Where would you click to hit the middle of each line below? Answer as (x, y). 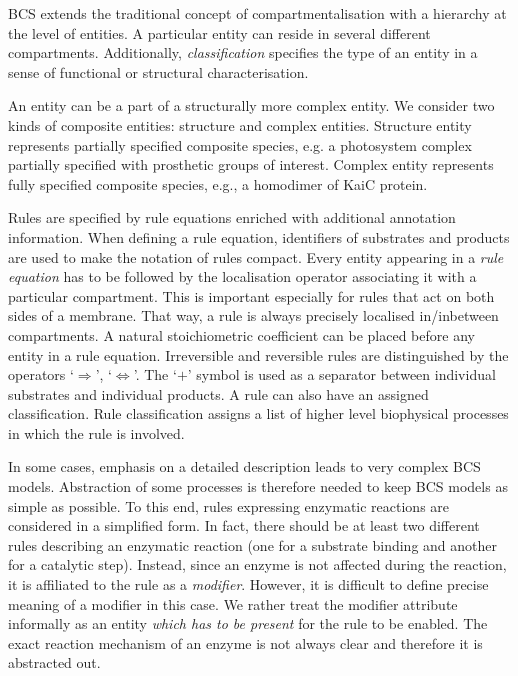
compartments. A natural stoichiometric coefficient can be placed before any (241, 334)
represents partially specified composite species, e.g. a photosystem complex (240, 144)
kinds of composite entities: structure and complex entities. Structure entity (240, 124)
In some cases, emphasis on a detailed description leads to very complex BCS (244, 466)
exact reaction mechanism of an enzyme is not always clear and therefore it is (245, 642)
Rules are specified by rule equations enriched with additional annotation (232, 217)
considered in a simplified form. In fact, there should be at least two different (244, 525)
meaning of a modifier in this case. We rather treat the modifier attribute (233, 603)
